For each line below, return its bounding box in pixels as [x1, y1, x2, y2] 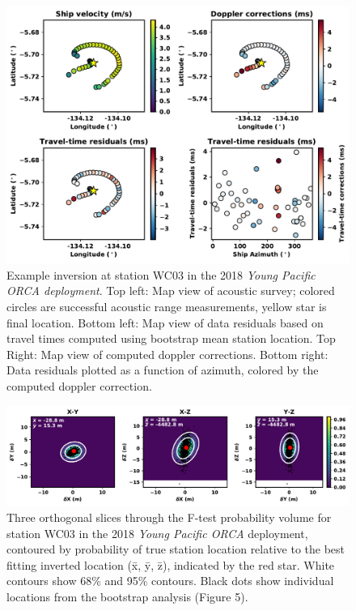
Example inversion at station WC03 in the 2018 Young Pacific [6, 266, 316, 283]
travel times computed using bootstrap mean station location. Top [6, 330, 336, 347]
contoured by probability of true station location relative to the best [6, 540, 345, 558]
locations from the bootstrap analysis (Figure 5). [6, 587, 248, 605]
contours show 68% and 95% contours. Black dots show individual [6, 572, 334, 589]
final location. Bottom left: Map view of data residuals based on [6, 314, 324, 331]
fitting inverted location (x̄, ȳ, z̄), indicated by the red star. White [6, 556, 335, 573]
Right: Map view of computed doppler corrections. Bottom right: [6, 345, 328, 362]
